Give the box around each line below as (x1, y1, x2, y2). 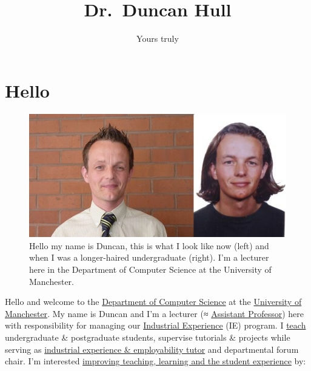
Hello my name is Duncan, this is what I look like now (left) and (29, 239, 269, 252)
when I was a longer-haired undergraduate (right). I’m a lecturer (29, 251, 269, 264)
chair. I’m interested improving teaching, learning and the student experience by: (5, 355, 306, 367)
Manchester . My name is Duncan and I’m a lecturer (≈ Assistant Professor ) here (5, 307, 304, 319)
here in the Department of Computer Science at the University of (29, 262, 272, 275)
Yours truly (136, 32, 179, 45)
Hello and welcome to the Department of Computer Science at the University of (5, 295, 302, 308)
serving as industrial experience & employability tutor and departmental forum (5, 343, 299, 355)
